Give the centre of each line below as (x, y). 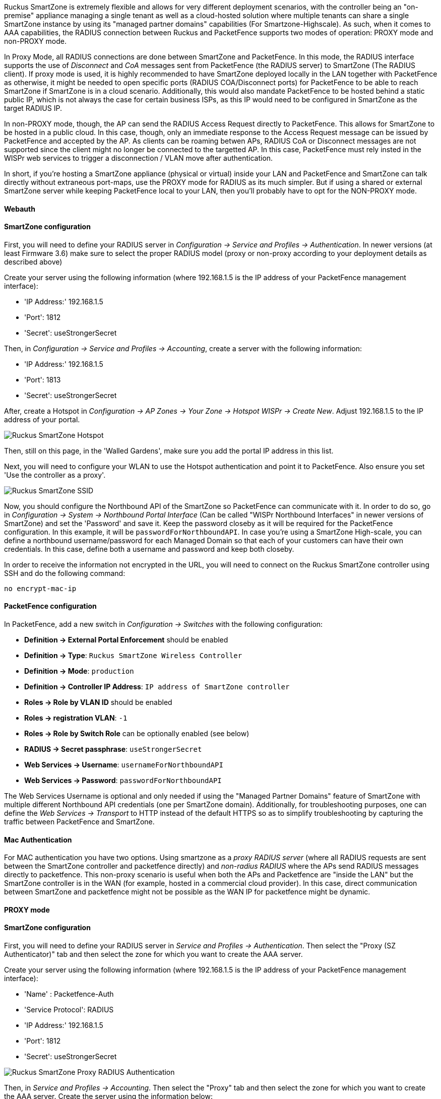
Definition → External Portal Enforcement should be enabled (126, 640)
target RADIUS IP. (33, 108)
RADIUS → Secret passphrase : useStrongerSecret (113, 749)
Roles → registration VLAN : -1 (76, 718)
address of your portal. (42, 419)
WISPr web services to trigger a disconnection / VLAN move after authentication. (139, 158)
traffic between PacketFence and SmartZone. (79, 822)
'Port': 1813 (43, 379)
